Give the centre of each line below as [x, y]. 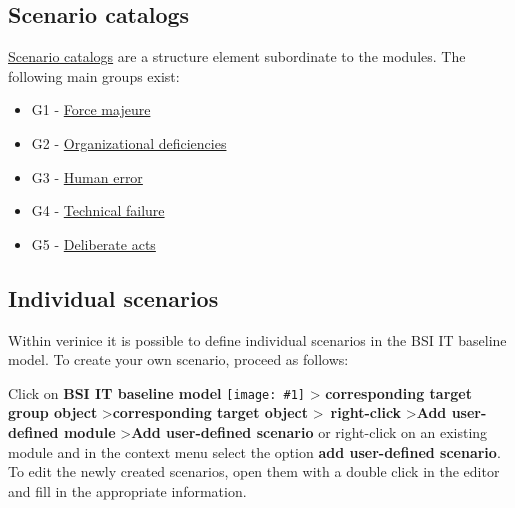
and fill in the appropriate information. [127, 490]
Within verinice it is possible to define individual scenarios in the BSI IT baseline [257, 339]
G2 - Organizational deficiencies [129, 142]
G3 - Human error [87, 176]
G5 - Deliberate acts [93, 243]
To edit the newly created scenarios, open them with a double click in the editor [254, 471]
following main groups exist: [94, 75]
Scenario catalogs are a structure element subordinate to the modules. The [237, 56]
